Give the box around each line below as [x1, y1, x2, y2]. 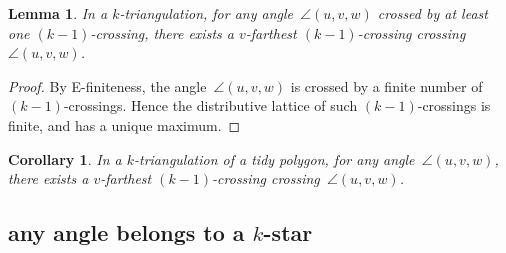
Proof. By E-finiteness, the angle [8, 75, 207, 96]
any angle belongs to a [8, 217, 245, 248]
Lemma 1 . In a [8, 3, 108, 23]
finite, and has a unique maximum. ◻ [8, 114, 241, 135]
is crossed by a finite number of [290, 75, 483, 96]
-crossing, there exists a [90, 22, 234, 43]
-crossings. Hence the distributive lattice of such [63, 95, 358, 116]
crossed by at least [377, 3, 488, 23]
